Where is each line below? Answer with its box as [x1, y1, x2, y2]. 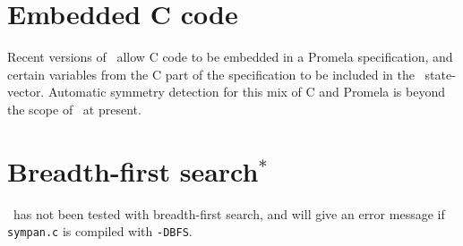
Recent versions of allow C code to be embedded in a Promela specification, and [7, 47, 453, 66]
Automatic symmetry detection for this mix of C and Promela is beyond [47, 82, 446, 101]
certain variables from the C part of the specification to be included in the [7, 64, 415, 83]
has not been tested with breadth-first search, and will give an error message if [13, 204, 445, 223]
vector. [7, 82, 45, 101]
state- [424, 64, 456, 83]
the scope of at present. [7, 99, 141, 118]
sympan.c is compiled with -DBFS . [7, 222, 193, 241]
